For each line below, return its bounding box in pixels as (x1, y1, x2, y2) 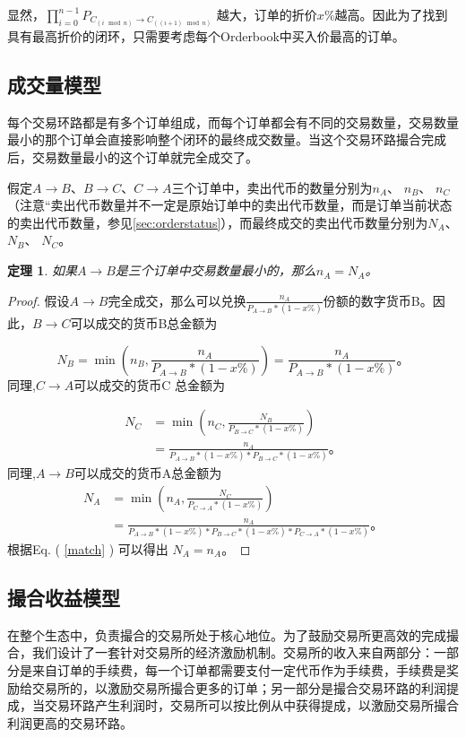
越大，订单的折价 (216, 5, 317, 23)
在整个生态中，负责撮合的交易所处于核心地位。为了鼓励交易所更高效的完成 (7, 625, 446, 644)
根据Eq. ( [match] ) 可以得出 (7, 539, 168, 558)
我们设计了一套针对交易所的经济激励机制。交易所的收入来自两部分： (31, 643, 434, 662)
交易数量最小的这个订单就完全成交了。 (31, 148, 258, 167)
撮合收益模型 (7, 583, 120, 611)
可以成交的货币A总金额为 (73, 464, 222, 482)
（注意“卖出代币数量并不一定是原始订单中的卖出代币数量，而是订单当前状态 (7, 195, 453, 214)
